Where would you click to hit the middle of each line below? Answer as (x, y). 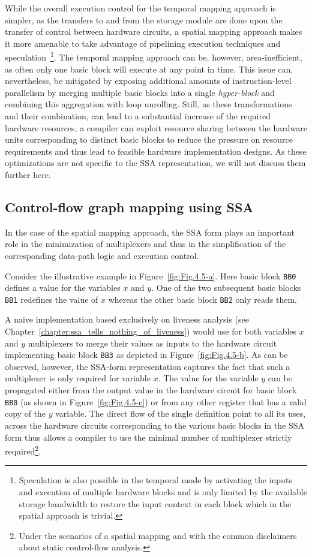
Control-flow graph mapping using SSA (129, 207)
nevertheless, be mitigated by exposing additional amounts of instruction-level (148, 81)
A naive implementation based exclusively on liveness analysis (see (127, 319)
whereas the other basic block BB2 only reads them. (202, 299)
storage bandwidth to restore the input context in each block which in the (155, 503)
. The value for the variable (208, 378)
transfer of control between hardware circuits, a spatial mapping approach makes (154, 31)
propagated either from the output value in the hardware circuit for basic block (151, 390)
